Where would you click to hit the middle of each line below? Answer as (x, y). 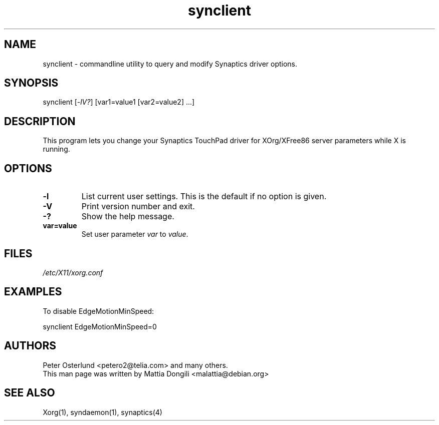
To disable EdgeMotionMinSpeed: (98, 311)
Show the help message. (128, 217)
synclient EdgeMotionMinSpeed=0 (100, 326)
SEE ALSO (30, 393)
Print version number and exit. (138, 206)
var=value (60, 226)
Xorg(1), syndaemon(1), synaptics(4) (102, 412)
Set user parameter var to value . (135, 234)
